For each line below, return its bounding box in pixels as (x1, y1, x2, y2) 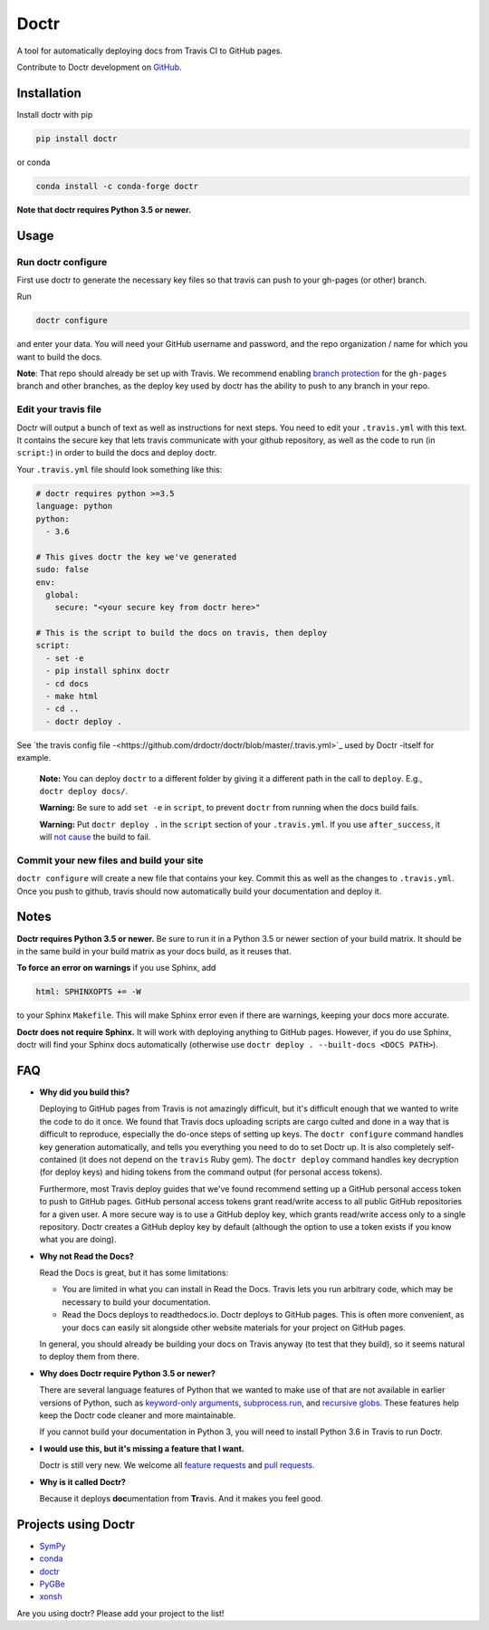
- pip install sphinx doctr (45, 666, 170, 676)
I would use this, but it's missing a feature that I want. (39, 1443, 244, 1453)
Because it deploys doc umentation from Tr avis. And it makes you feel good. (39, 1492, 323, 1503)
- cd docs (45, 678, 90, 688)
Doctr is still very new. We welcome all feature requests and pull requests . (39, 1460, 316, 1471)
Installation (16, 85, 81, 101)
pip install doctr (35, 133, 118, 144)
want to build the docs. (16, 351, 103, 362)
